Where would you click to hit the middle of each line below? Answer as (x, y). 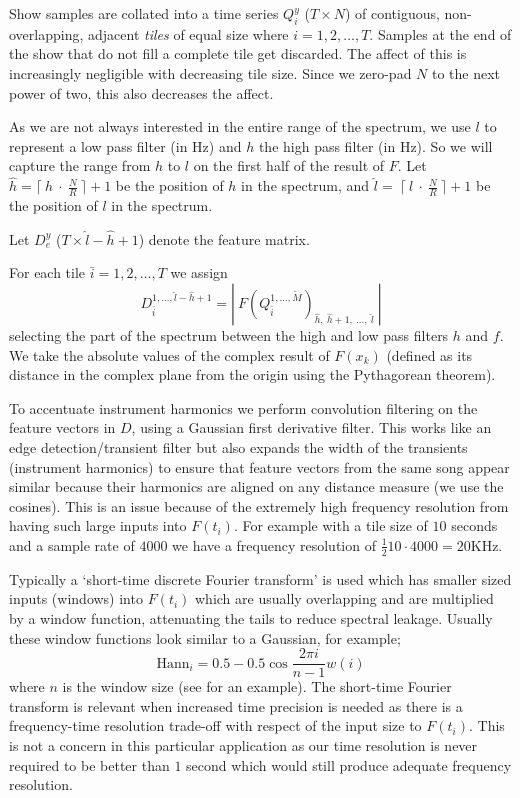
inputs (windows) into (76, 598)
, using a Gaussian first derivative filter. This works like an (311, 427)
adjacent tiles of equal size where (188, 33)
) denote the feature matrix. (224, 238)
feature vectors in (62, 427)
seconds (474, 525)
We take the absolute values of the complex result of (169, 354)
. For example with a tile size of (330, 525)
